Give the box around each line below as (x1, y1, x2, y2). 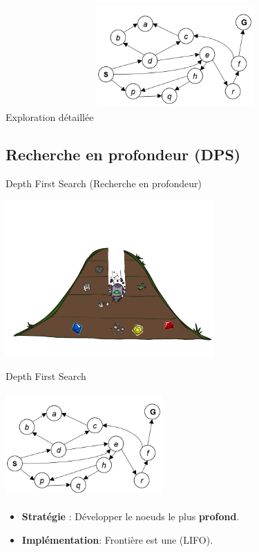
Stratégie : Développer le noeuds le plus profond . (21, 509, 240, 524)
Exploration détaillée (6, 109, 94, 124)
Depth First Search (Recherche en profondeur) (6, 175, 202, 190)
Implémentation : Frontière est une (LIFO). (21, 532, 213, 546)
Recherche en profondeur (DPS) (6, 143, 241, 164)
